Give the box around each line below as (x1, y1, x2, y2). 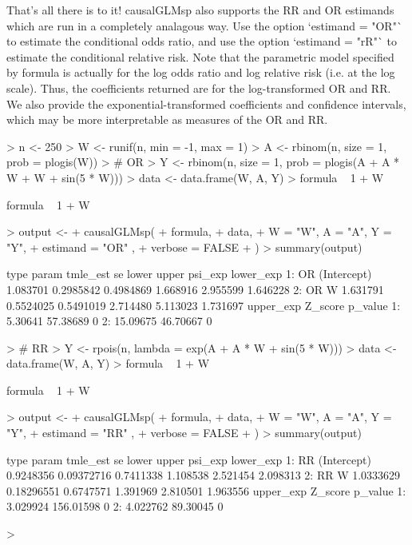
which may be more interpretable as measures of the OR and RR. (6, 111, 328, 128)
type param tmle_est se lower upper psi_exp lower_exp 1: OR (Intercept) (6, 265, 372, 282)
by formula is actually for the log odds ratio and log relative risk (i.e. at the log (6, 64, 395, 81)
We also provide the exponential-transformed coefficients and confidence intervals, (6, 95, 406, 112)
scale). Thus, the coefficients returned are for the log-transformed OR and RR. (6, 79, 391, 96)
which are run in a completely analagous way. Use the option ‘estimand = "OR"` (6, 17, 402, 34)
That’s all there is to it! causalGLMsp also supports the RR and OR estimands (6, 2, 394, 18)
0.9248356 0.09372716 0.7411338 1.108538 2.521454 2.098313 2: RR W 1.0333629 (6, 467, 401, 483)
